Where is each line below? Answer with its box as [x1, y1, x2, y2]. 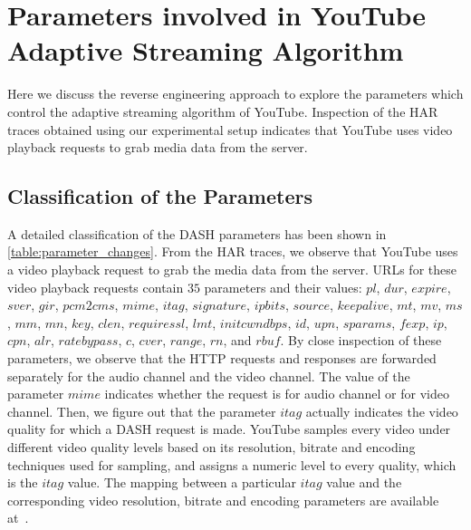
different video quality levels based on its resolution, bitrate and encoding [7, 438, 416, 457]
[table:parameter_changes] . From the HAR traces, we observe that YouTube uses [7, 242, 458, 261]
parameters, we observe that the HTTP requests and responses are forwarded [7, 349, 437, 368]
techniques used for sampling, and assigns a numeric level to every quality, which [7, 455, 457, 474]
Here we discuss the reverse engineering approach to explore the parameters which [7, 84, 464, 103]
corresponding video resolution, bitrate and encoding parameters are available [7, 490, 439, 509]
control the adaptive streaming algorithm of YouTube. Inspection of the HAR [7, 101, 438, 120]
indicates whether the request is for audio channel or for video [104, 384, 449, 403]
